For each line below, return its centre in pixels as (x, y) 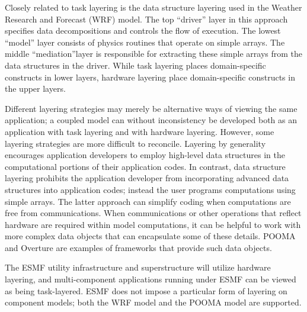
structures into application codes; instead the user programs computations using (150, 189)
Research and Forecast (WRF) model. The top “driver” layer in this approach (146, 19)
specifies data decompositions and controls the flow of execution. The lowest (143, 30)
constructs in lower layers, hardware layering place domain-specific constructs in (150, 77)
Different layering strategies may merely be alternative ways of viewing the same (151, 108)
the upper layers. (35, 89)
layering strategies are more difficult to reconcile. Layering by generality (135, 143)
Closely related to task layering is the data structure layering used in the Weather (153, 7)
